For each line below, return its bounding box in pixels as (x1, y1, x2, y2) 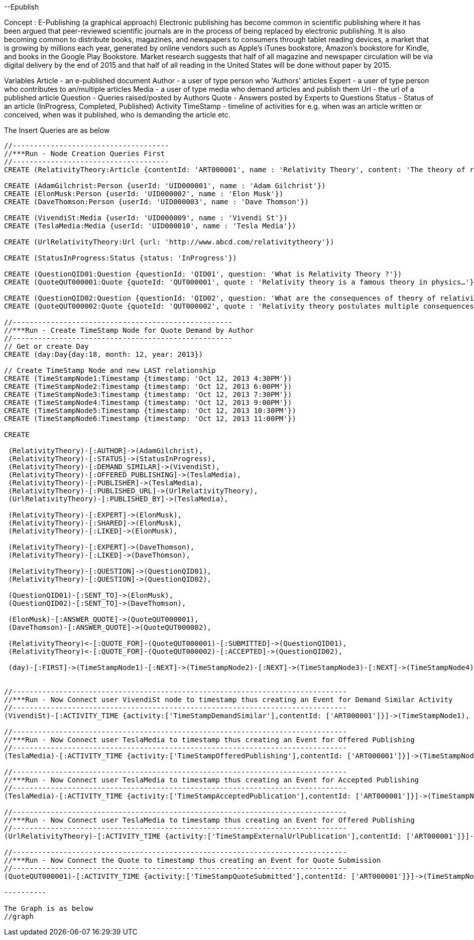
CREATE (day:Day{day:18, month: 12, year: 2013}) (4, 350, 203, 358)
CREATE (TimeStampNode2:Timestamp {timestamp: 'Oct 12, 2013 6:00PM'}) (4, 382, 292, 390)
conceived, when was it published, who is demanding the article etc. (4, 110, 230, 119)
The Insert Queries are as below (4, 126, 110, 135)
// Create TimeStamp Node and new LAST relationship (4, 366, 216, 374)
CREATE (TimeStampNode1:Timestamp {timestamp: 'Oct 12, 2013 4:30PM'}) (4, 374, 292, 382)
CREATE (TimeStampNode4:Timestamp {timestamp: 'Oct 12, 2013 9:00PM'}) (4, 398, 292, 407)
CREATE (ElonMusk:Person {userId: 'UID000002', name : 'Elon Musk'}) (4, 190, 284, 198)
